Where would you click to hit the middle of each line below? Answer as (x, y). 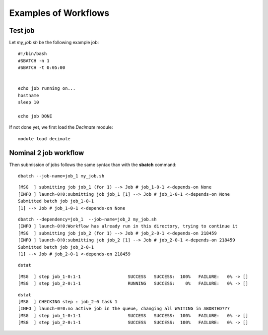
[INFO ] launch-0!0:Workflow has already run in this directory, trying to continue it (128, 226)
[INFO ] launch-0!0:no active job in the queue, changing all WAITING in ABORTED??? (124, 309)
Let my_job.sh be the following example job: (54, 43)
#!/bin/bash (33, 54)
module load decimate (44, 139)
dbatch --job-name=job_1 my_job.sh (61, 176)
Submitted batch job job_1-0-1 (56, 201)
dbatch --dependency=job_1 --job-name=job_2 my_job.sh (87, 219)
